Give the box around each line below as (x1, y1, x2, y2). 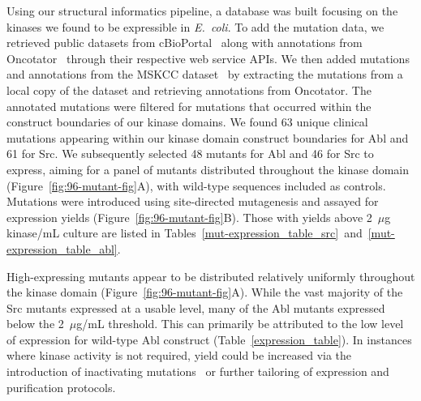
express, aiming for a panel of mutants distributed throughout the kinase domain (6, 160, 410, 177)
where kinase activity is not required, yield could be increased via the (6, 347, 352, 364)
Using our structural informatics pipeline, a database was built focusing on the (6, 2, 398, 19)
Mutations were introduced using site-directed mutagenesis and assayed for (6, 193, 379, 210)
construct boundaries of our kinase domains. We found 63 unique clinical (6, 113, 368, 130)
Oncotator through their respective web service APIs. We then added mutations (6, 49, 410, 66)
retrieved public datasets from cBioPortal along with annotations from (6, 34, 363, 51)
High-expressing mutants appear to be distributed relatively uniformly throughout (6, 267, 415, 284)
